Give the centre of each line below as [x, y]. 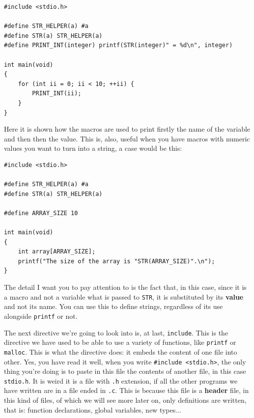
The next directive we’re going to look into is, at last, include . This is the [116, 332]
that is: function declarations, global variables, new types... [93, 409]
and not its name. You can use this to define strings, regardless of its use [113, 306]
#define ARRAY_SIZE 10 [41, 213]
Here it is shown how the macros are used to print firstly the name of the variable [127, 129]
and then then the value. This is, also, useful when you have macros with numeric [127, 138]
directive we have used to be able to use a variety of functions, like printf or [120, 342]
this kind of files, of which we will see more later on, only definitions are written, [125, 400]
